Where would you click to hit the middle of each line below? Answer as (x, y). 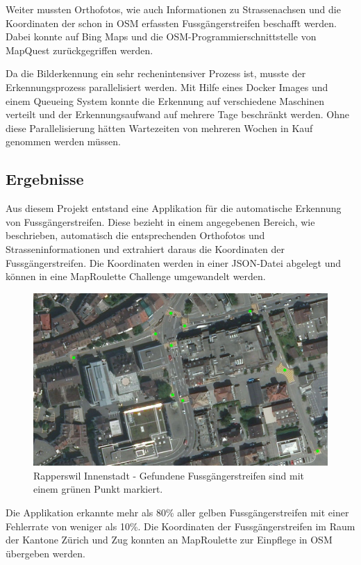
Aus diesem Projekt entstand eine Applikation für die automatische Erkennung (174, 208)
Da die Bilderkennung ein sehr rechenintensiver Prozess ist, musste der (156, 73)
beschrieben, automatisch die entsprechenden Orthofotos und (135, 235)
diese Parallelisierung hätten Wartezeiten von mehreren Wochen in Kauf (159, 128)
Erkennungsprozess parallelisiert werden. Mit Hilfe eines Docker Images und (167, 87)
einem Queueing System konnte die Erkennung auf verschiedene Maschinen (165, 100)
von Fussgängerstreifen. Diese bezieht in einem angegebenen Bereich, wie (160, 221)
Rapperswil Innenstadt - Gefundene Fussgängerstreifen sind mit (169, 475)
